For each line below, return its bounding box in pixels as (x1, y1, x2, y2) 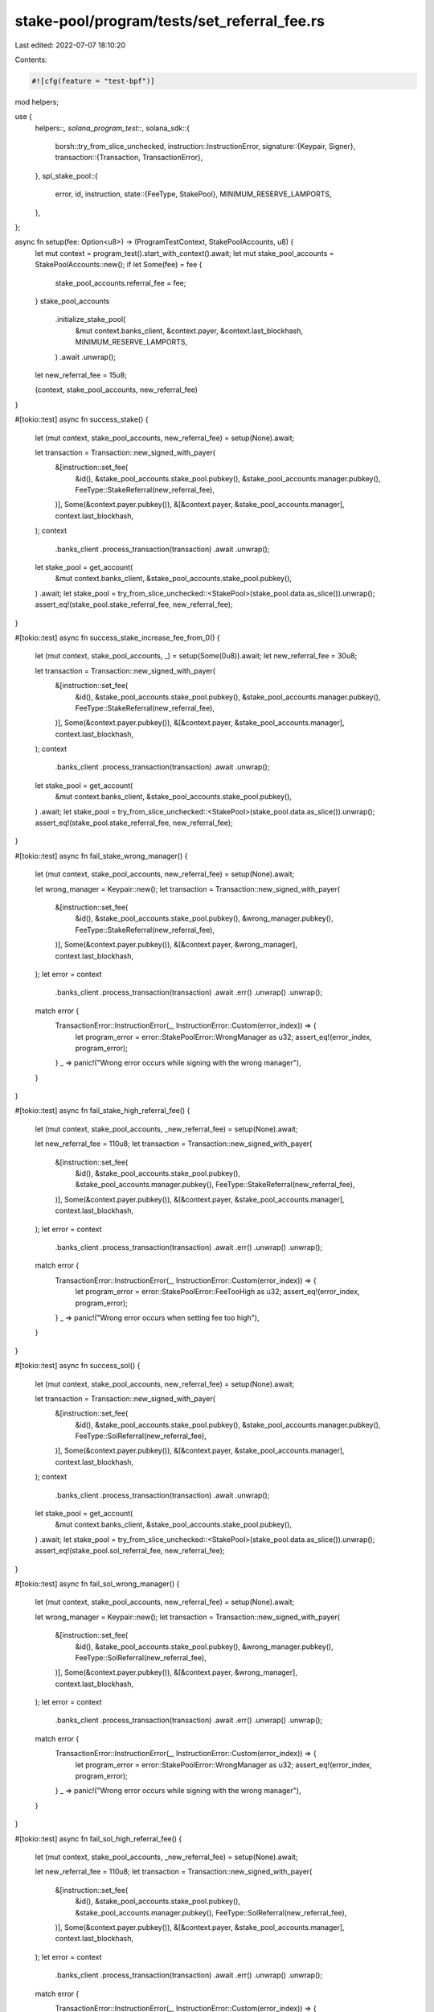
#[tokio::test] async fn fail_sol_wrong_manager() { (14, 1578, 180, 1589)
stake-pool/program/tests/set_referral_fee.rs (14, 12, 325, 30)
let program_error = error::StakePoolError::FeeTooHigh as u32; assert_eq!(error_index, (75, 1287, 361, 1297)
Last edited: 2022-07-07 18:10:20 (14, 40, 126, 50)
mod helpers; (14, 97, 59, 106)
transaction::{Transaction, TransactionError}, (55, 153, 203, 163)
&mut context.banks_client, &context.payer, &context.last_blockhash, (75, 326, 304, 336)
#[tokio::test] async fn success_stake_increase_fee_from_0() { (14, 633, 220, 642)
